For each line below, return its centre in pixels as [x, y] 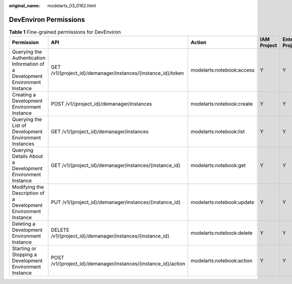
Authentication [29, 58]
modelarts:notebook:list [218, 132]
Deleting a [24, 224]
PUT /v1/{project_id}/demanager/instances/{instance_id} [116, 202]
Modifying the [28, 187]
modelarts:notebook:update [222, 202]
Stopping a [24, 255]
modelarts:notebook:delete [221, 233]
